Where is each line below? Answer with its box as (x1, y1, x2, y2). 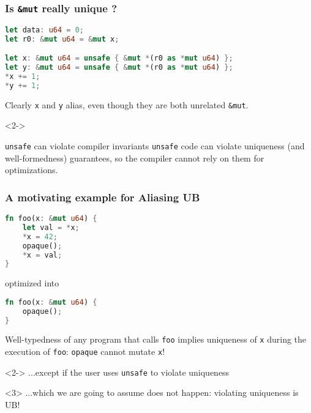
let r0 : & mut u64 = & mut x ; (5, 34, 119, 43)
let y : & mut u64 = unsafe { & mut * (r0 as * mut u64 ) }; (5, 63, 233, 72)
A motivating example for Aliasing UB (5, 189, 200, 204)
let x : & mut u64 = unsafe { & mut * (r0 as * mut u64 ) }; (5, 54, 233, 63)
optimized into (5, 277, 59, 289)
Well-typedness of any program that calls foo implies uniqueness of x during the (5, 333, 307, 346)
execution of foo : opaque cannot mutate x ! (5, 345, 165, 358)
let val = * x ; (22, 223, 80, 232)
